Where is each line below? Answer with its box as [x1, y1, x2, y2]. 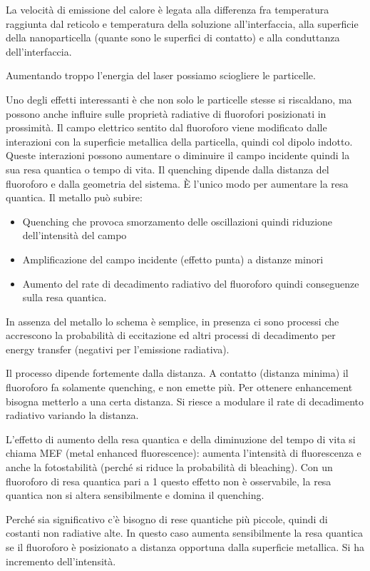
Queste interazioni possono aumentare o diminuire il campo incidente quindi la [6, 148, 350, 163]
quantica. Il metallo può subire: [6, 190, 143, 205]
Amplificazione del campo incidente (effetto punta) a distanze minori [22, 251, 324, 266]
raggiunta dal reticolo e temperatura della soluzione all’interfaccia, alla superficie [6, 16, 359, 31]
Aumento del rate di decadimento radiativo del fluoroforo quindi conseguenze [22, 276, 359, 290]
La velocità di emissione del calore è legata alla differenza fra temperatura [6, 2, 329, 16]
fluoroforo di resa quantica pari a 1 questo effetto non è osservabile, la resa [6, 473, 332, 488]
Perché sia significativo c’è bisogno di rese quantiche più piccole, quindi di [6, 511, 328, 526]
